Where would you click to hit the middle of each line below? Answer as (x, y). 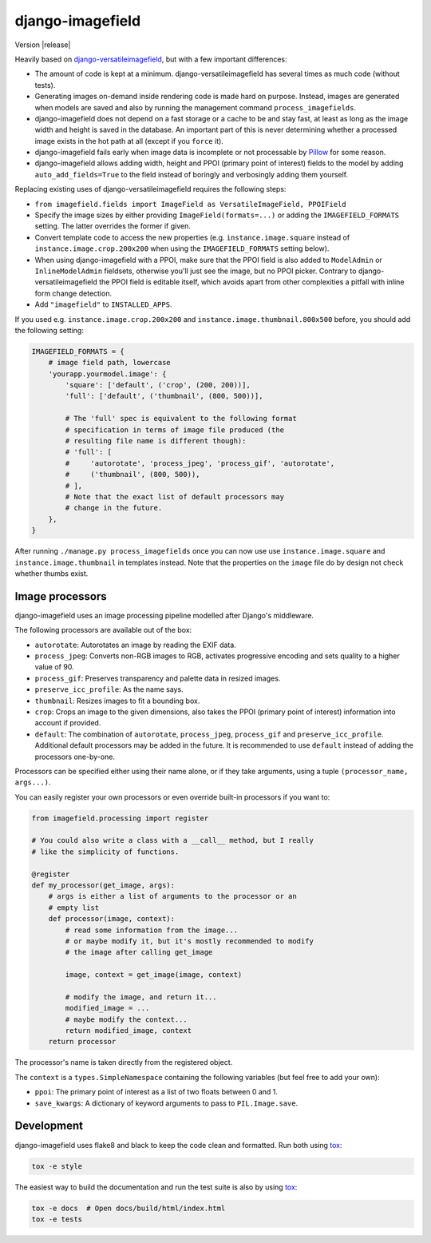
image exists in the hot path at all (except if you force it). (129, 141)
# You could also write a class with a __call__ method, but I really (173, 840)
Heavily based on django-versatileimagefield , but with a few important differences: (151, 59)
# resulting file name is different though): (156, 441)
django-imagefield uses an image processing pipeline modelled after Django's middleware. (164, 615)
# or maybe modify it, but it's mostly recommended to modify (190, 941)
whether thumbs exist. (51, 573)
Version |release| (43, 45)
